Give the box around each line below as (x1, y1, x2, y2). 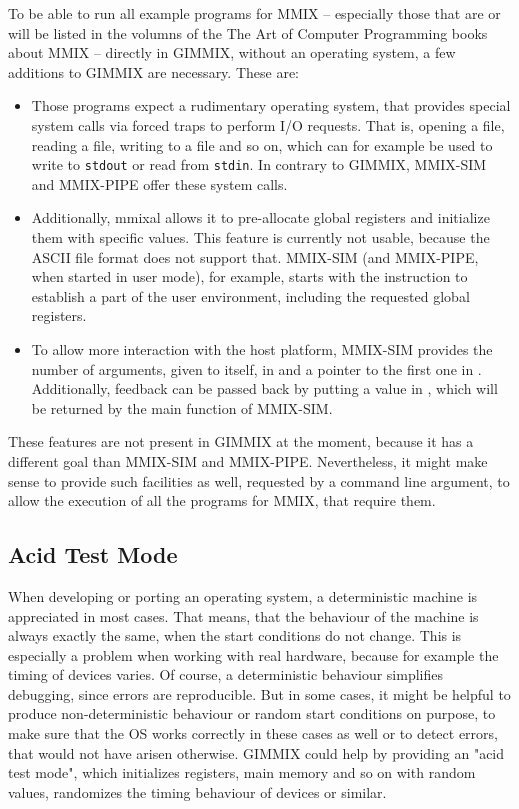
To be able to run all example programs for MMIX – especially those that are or (8, 3, 501, 23)
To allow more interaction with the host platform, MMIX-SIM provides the (31, 338, 493, 359)
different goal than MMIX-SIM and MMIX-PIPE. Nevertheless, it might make (8, 450, 488, 471)
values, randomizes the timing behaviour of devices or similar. (8, 781, 387, 802)
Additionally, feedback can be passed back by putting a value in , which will (31, 378, 498, 399)
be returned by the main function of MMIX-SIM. (31, 397, 333, 418)
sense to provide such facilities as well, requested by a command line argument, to (8, 470, 510, 491)
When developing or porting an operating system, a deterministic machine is (8, 585, 478, 606)
